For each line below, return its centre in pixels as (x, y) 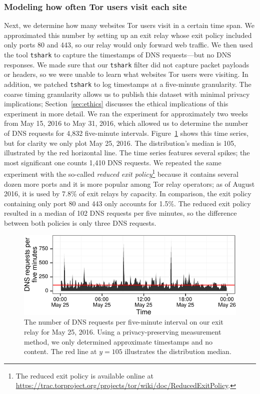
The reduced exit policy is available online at (84, 375)
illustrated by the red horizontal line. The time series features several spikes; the (127, 153)
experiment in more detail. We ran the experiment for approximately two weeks (126, 113)
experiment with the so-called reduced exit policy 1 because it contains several (121, 173)
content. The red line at (60, 351)
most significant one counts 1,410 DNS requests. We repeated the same (113, 162)
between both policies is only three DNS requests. (80, 222)
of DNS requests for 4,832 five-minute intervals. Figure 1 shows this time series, (126, 133)
